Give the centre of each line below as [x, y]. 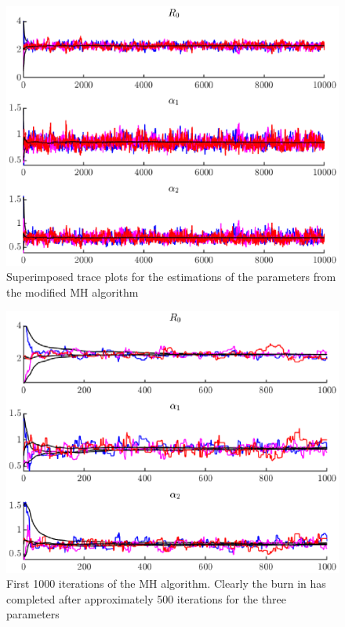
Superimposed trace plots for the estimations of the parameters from [171, 277]
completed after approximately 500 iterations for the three [146, 598]
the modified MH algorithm [73, 292]
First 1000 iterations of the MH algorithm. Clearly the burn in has [166, 583]
